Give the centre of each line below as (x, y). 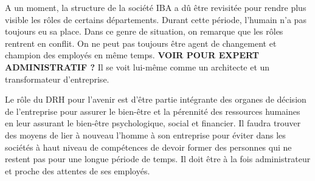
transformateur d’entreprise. (57, 79)
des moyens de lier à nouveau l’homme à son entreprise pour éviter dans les (145, 135)
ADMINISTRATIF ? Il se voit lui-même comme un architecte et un (137, 67)
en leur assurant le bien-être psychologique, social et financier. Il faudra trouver (153, 123)
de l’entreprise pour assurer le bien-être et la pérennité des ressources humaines (153, 111)
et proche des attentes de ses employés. (78, 170)
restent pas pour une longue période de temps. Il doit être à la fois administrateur (158, 159)
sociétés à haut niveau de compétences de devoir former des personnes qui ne (148, 147)
